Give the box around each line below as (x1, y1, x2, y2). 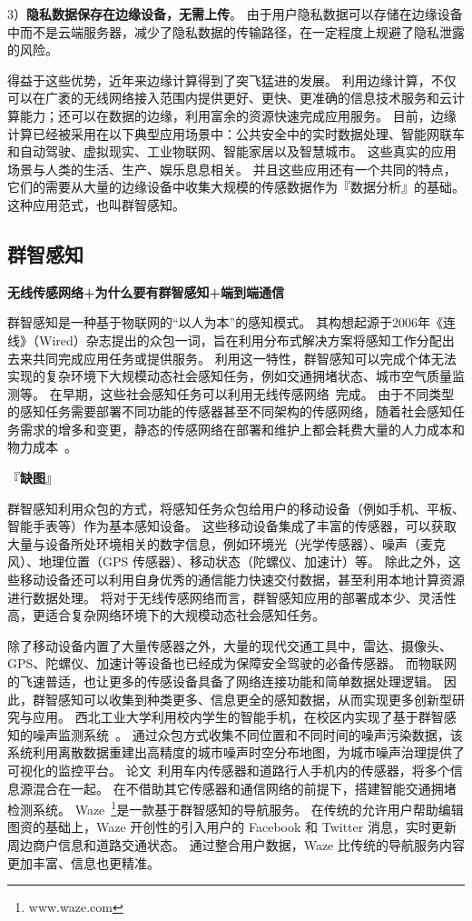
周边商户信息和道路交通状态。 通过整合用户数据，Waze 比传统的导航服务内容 (7, 836, 465, 855)
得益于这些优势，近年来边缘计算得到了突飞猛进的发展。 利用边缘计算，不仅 (7, 70, 457, 89)
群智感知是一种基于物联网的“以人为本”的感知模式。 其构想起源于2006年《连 (7, 313, 456, 332)
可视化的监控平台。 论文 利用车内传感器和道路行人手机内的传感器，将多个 (7, 760, 450, 779)
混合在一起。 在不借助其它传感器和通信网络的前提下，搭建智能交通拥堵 (32, 778, 457, 797)
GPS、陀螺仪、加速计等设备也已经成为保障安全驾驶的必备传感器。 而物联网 (7, 654, 457, 673)
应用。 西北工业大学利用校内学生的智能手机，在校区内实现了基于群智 (32, 707, 444, 726)
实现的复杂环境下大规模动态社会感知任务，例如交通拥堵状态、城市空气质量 (7, 366, 452, 385)
